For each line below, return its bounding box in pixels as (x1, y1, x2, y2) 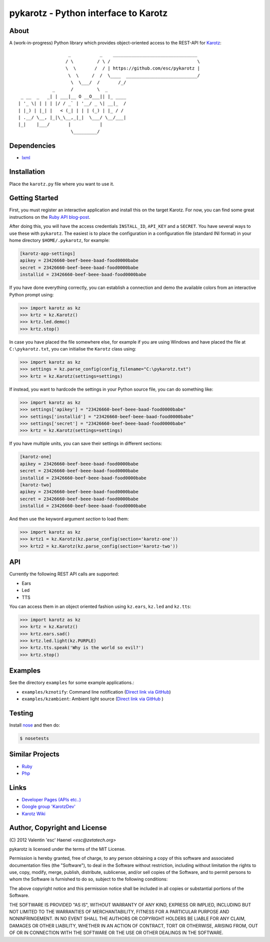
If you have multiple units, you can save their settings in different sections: (9, 441, 162, 447)
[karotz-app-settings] (19, 251, 75, 256)
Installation (9, 168, 45, 176)
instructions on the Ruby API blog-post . (9, 214, 90, 220)
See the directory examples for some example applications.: (9, 680, 134, 686)
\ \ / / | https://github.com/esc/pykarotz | (65, 66, 200, 71)
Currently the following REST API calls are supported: (9, 571, 119, 577)
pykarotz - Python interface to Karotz (9, 8, 168, 19)
